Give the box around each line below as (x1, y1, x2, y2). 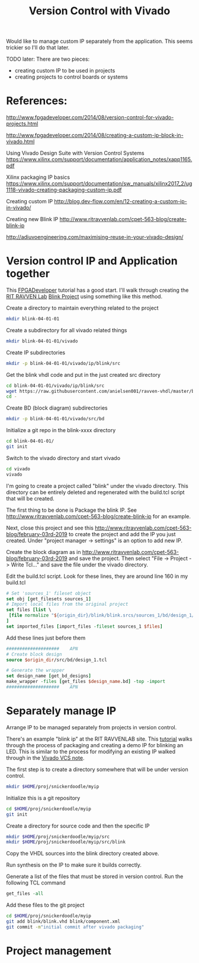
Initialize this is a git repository (6, 794, 81, 801)
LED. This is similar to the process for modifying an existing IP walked (6, 748, 176, 755)
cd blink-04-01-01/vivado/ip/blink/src (6, 382, 105, 389)
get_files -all (6, 890, 44, 897)
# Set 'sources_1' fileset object (6, 590, 92, 596)
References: (6, 94, 68, 108)
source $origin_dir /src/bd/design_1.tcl (6, 657, 108, 663)
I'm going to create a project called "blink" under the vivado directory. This (6, 482, 188, 489)
